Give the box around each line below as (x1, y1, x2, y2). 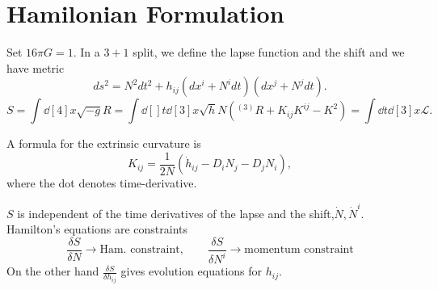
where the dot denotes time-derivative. (6, 174, 197, 191)
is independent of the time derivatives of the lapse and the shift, (17, 204, 335, 221)
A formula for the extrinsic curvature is (6, 135, 201, 152)
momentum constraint (244, 244, 354, 256)
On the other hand (6, 263, 99, 279)
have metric (6, 59, 65, 76)
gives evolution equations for (120, 263, 263, 279)
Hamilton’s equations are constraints (6, 221, 187, 237)
